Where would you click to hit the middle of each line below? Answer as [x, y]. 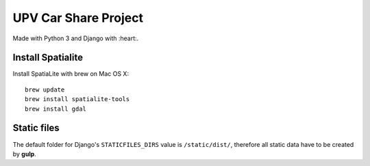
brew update [45, 89]
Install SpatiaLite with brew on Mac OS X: [71, 74]
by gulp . [25, 154]
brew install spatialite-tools [77, 99]
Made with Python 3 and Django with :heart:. [76, 38]
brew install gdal [56, 109]
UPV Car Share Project [78, 18]
